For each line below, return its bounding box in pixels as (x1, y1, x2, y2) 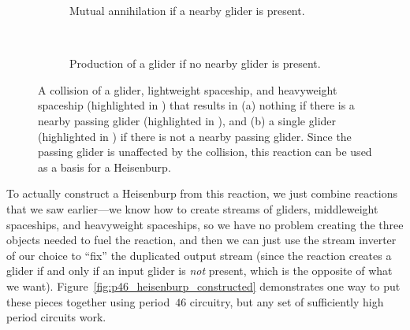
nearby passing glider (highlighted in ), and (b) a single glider (38, 112, 337, 128)
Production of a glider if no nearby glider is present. (69, 55, 321, 72)
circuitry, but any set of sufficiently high (189, 293, 384, 310)
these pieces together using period (6, 293, 170, 310)
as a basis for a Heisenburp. (38, 158, 171, 175)
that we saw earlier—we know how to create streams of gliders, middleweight (6, 200, 378, 217)
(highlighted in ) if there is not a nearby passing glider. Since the (38, 128, 352, 144)
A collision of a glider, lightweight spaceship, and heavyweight (38, 81, 337, 98)
